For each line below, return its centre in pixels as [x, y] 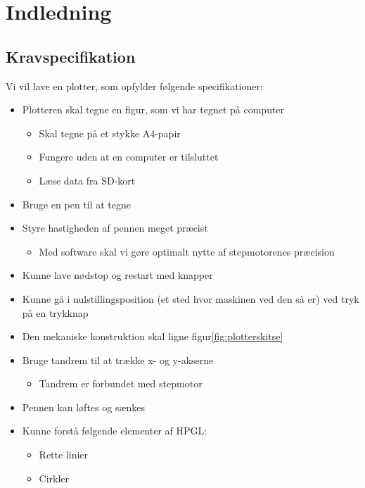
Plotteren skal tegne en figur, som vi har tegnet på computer [153, 110]
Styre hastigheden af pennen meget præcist [115, 228]
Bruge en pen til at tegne [77, 204]
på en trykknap [55, 312]
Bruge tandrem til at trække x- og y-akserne [118, 359]
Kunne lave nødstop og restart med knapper [117, 275]
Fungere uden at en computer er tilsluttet [129, 157]
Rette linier [64, 455]
